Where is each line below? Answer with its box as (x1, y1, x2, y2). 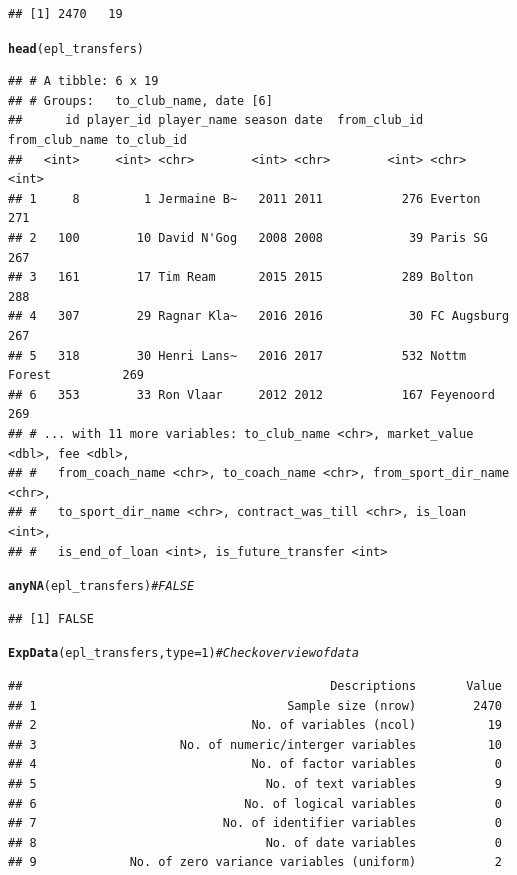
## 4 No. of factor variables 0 (8, 757, 502, 772)
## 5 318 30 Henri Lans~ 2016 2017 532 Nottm (8, 348, 467, 363)
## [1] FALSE (8, 611, 94, 626)
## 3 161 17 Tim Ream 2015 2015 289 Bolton (8, 270, 474, 285)
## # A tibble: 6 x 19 (8, 74, 159, 89)
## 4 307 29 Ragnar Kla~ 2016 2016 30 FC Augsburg (8, 309, 510, 324)
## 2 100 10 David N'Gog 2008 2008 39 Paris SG (8, 231, 488, 245)
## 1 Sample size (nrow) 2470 (8, 698, 502, 713)
